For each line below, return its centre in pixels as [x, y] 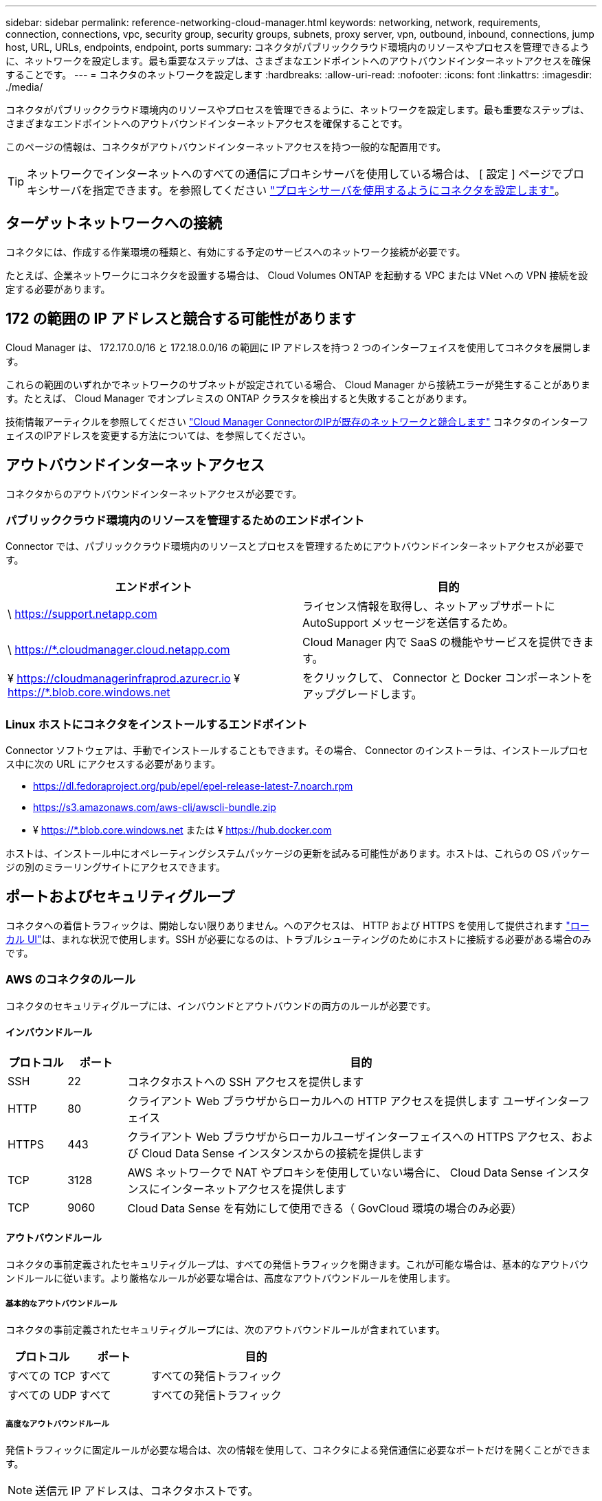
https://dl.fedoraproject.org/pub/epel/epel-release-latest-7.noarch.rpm [193, 786]
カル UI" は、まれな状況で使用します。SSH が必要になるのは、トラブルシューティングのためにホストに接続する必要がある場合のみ [299, 939]
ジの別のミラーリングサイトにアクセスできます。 [115, 867]
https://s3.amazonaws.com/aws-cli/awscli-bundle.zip [155, 808]
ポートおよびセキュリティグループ [120, 897]
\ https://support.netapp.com [82, 614]
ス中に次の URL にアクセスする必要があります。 [113, 764]
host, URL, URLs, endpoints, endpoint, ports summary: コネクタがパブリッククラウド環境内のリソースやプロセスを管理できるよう [298, 47]
